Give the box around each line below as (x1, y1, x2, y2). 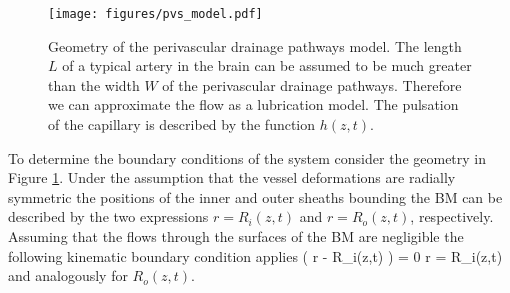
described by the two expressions (8, 206, 209, 227)
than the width (48, 74, 140, 95)
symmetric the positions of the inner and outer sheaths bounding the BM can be (8, 186, 503, 207)
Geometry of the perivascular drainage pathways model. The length (48, 35, 462, 56)
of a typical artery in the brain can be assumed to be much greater (62, 55, 472, 76)
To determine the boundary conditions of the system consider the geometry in (8, 147, 487, 168)
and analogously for (8, 265, 128, 286)
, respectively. (410, 206, 494, 227)
